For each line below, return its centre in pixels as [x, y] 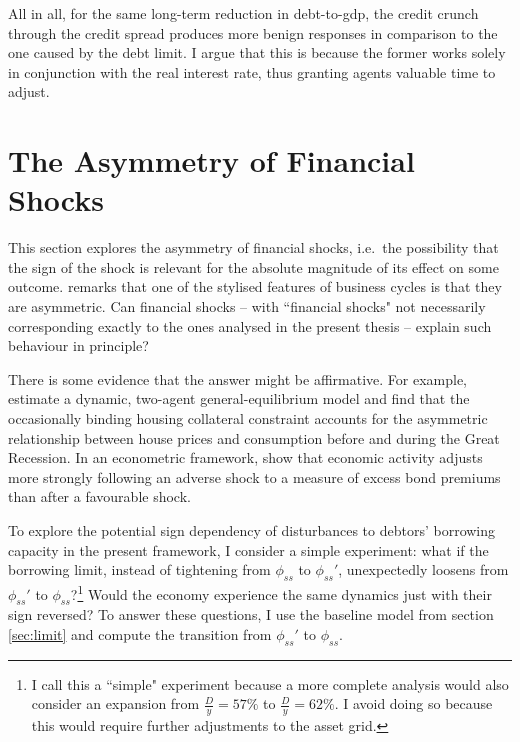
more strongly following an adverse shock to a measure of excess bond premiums [254, 476]
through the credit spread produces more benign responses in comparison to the [253, 32]
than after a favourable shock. [99, 496]
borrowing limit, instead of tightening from [139, 569]
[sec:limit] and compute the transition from [140, 634]
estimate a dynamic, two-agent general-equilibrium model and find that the [239, 398]
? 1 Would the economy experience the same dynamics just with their [281, 592]
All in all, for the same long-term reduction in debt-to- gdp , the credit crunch [243, 13]
